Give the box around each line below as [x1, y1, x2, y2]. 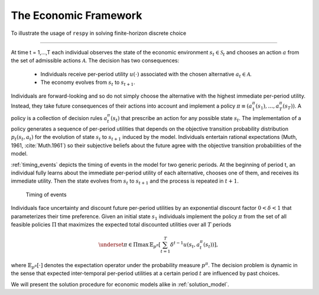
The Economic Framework [11, 9, 142, 22]
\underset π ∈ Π [98, 241, 138, 248]
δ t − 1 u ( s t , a [170, 240, 200, 249]
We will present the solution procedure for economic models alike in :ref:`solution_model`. [11, 281, 230, 288]
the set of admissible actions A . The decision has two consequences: [11, 57, 180, 64]
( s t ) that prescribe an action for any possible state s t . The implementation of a [110, 115, 301, 124]
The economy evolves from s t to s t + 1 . [40, 79, 135, 87]
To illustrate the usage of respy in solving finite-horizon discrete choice [11, 30, 187, 37]
